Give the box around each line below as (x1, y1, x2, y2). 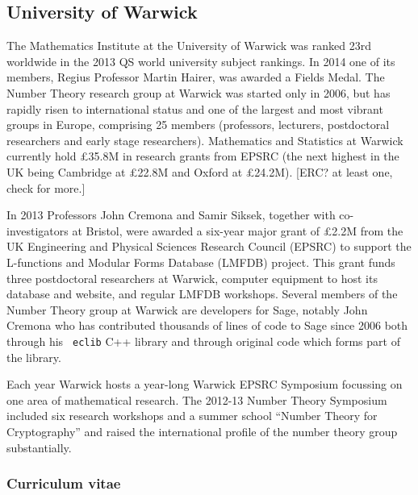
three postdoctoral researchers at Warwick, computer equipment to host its (6, 269, 378, 286)
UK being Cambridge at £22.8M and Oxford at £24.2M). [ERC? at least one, (6, 163, 393, 180)
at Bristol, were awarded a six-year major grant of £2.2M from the (72, 222, 403, 239)
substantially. (6, 439, 72, 455)
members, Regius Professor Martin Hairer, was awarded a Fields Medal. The (6, 69, 385, 85)
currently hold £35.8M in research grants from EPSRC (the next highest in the (6, 148, 399, 164)
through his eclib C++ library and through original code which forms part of (6, 332, 400, 349)
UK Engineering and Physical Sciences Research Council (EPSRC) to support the (6, 238, 412, 255)
